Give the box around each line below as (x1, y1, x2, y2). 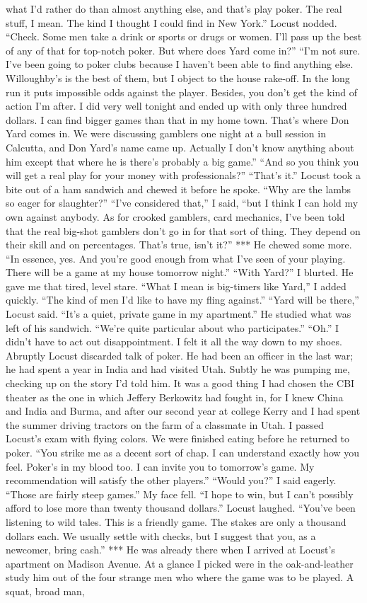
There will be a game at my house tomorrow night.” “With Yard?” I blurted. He (6, 265, 354, 280)
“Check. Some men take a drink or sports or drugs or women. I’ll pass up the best (6, 29, 362, 44)
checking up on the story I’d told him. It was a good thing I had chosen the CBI (6, 376, 355, 391)
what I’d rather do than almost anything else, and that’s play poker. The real (6, 1, 342, 16)
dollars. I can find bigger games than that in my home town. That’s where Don (6, 112, 349, 127)
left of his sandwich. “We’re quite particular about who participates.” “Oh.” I (6, 320, 339, 335)
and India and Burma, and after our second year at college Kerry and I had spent (6, 403, 361, 418)
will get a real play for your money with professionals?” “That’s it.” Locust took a (6, 168, 361, 183)
